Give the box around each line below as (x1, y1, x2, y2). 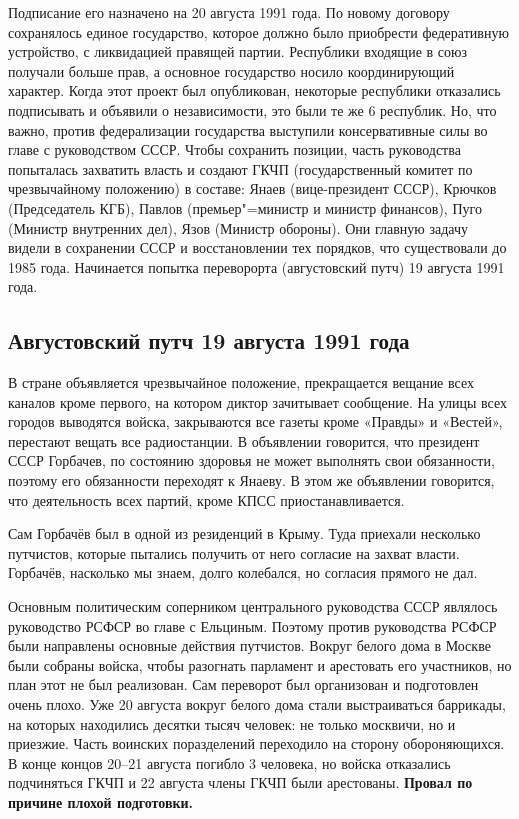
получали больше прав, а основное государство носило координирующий (8, 60, 455, 81)
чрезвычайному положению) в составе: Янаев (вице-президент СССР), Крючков (8, 178, 497, 199)
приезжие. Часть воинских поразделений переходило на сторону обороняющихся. (8, 733, 505, 754)
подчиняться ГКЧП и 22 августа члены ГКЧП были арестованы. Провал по (8, 772, 473, 793)
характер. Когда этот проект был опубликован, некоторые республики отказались (8, 80, 501, 101)
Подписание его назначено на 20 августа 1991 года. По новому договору (8, 2, 450, 22)
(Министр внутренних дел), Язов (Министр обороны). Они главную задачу (8, 217, 468, 238)
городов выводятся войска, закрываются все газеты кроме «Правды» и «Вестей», (8, 411, 503, 432)
